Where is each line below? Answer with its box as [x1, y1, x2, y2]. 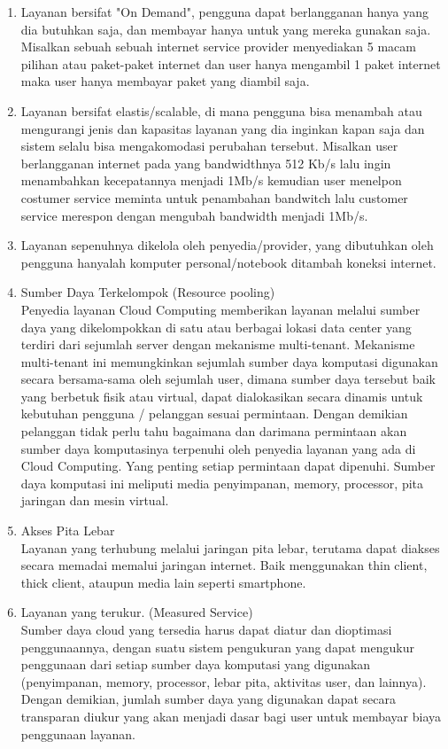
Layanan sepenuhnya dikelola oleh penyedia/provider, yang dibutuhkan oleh [20, 236, 434, 254]
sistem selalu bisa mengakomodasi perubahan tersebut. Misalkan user [20, 137, 398, 155]
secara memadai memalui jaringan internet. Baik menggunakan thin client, [20, 556, 428, 574]
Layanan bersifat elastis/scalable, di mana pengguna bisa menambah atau [20, 101, 422, 120]
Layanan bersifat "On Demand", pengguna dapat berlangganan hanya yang [20, 3, 429, 20]
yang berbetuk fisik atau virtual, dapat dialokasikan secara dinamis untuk [20, 386, 423, 405]
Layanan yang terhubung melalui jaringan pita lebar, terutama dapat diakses [20, 538, 440, 557]
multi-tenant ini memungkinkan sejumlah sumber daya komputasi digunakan [20, 352, 438, 371]
